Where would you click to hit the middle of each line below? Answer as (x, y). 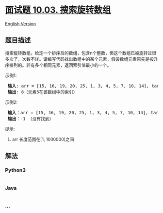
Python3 (15, 170)
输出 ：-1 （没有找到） (31, 119)
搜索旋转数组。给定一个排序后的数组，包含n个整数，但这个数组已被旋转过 (79, 53)
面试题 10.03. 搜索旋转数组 (58, 10)
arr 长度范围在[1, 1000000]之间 (43, 139)
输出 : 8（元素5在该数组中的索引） (42, 92)
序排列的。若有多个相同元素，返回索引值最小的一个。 (58, 65)
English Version (21, 24)
